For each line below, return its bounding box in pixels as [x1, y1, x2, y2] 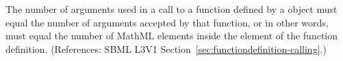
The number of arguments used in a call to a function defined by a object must [5, 2, 338, 16]
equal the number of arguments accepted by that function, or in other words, [5, 15, 329, 29]
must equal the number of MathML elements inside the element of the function [5, 28, 338, 43]
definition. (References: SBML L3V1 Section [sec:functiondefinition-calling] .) [5, 41, 327, 56]
